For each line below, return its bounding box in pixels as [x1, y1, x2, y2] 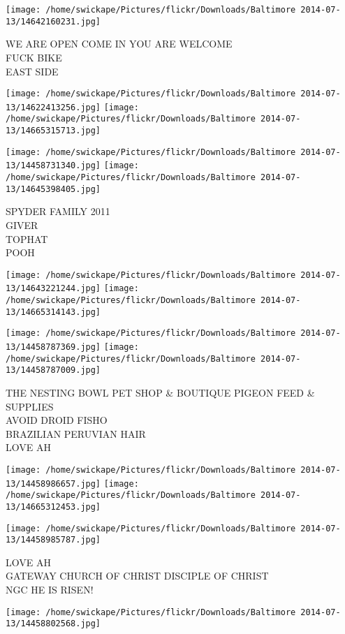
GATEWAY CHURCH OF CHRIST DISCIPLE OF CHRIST [6, 568, 269, 583]
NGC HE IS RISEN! [6, 582, 94, 597]
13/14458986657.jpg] [6, 478, 101, 489]
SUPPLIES [6, 399, 54, 413]
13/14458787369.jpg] [6, 342, 101, 352]
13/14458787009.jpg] [6, 365, 101, 376]
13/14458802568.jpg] [6, 619, 101, 629]
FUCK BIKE [6, 50, 62, 64]
